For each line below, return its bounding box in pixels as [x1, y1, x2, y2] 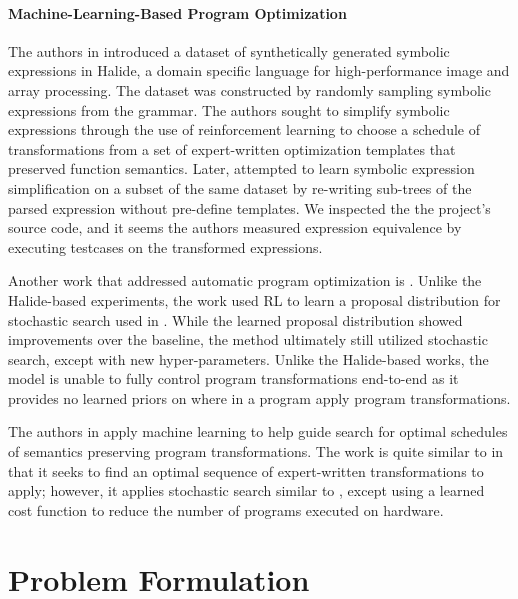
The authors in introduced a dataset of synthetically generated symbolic [8, 40, 450, 61]
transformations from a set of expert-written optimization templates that [8, 138, 456, 159]
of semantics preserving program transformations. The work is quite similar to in [8, 441, 504, 462]
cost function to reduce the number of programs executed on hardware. [8, 499, 444, 520]
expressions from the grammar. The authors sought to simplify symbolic [8, 99, 450, 120]
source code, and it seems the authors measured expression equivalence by [8, 217, 462, 238]
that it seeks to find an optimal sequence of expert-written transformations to [8, 460, 484, 481]
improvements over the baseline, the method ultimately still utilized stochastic [8, 329, 488, 350]
